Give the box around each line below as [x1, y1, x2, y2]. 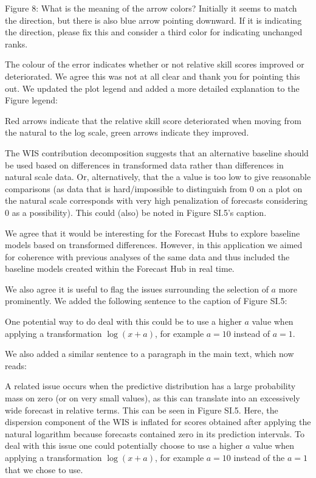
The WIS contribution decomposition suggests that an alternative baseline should [5, 146, 309, 159]
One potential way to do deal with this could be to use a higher [5, 315, 242, 328]
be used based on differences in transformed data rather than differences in [5, 158, 284, 171]
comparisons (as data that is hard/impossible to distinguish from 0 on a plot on [5, 182, 303, 195]
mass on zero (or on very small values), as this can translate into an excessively [5, 392, 300, 404]
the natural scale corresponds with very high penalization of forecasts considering [5, 194, 308, 207]
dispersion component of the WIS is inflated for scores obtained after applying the [5, 415, 311, 428]
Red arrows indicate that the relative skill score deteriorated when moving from [5, 114, 301, 126]
